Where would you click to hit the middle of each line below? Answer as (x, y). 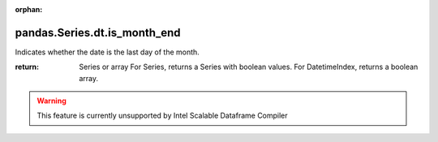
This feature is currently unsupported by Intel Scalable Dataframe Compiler (162, 116)
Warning (52, 101)
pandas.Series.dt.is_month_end (98, 32)
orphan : (29, 9)
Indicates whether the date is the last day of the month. (107, 52)
